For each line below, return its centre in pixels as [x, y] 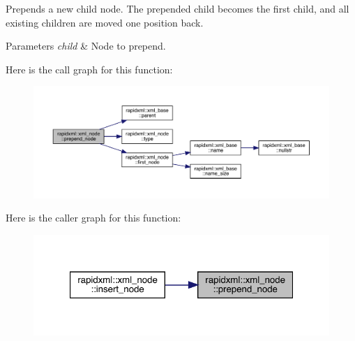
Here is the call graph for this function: [89, 69]
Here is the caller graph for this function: [93, 218]
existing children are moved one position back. [105, 22]
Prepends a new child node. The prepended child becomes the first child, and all [177, 8]
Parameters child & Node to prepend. [86, 46]
